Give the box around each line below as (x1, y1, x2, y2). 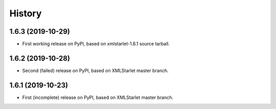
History (9, 8, 42, 19)
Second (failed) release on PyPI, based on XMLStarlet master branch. (22, 67, 169, 74)
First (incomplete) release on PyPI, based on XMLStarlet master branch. (22, 94, 174, 100)
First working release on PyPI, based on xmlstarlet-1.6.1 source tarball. (22, 41, 170, 47)
